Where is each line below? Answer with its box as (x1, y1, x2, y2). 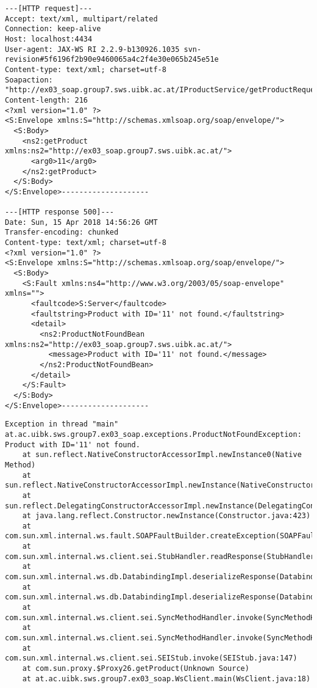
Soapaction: (5, 75, 53, 84)
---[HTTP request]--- (5, 4, 93, 13)
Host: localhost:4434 (5, 34, 93, 43)
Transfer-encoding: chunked (5, 228, 119, 237)
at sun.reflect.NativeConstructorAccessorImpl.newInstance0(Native (22, 450, 302, 459)
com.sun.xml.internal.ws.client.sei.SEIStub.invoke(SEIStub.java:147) (5, 654, 297, 663)
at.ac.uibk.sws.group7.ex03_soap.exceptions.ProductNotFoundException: (5, 430, 302, 439)
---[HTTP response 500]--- (5, 208, 114, 217)
